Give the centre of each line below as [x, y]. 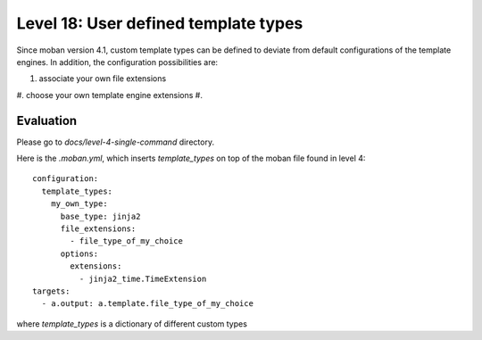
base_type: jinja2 [100, 216]
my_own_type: [79, 204]
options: [79, 253]
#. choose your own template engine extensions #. [110, 95]
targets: [51, 291]
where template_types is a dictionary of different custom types [132, 323]
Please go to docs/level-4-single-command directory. [115, 142]
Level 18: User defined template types [160, 23]
